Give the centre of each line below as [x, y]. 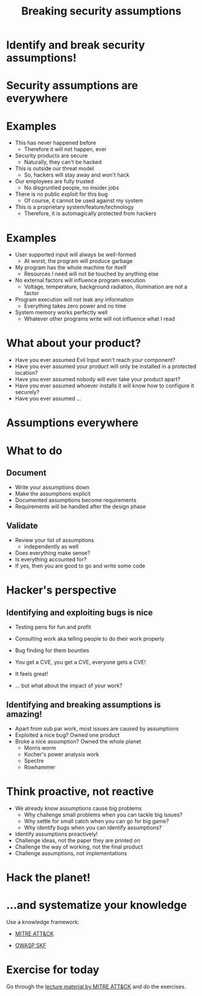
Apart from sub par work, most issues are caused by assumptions [97, 729]
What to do [34, 451]
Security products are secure [51, 156]
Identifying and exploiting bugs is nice [80, 613]
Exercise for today [53, 970]
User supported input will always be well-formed [75, 254]
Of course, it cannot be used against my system [84, 201]
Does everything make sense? [52, 553]
